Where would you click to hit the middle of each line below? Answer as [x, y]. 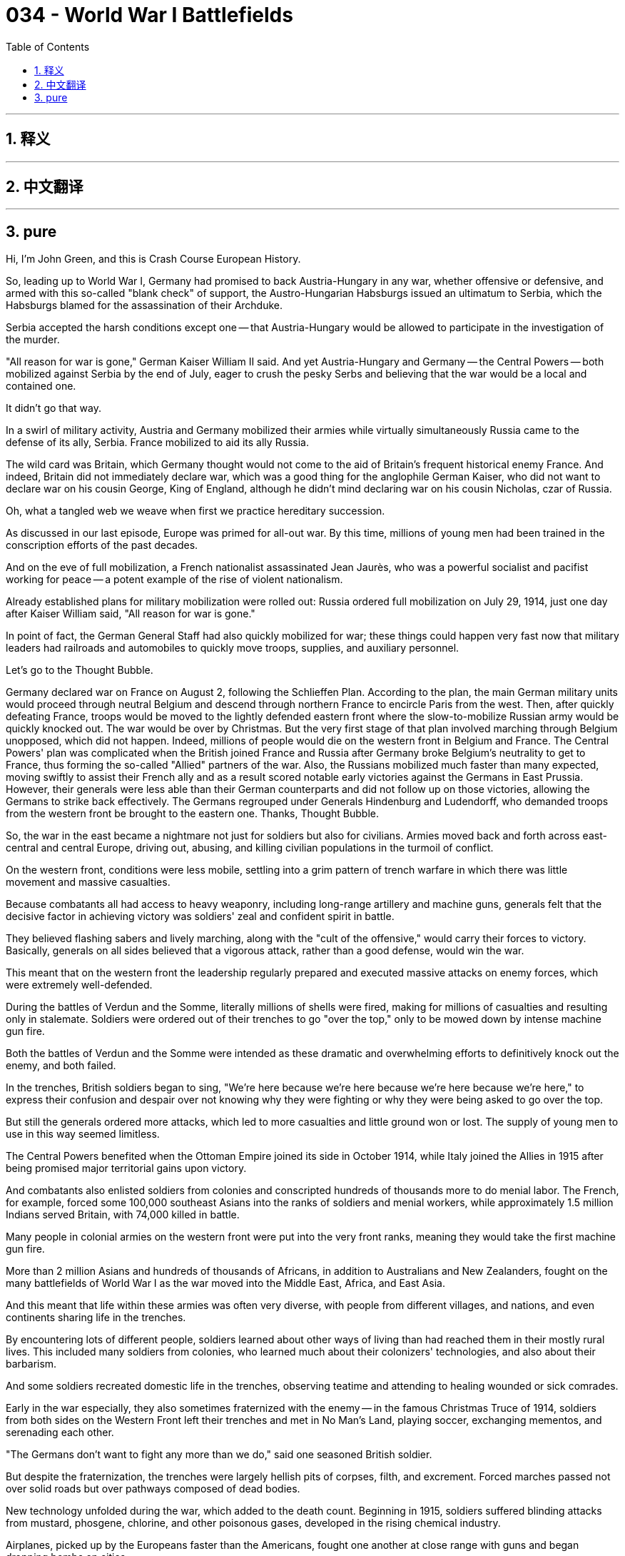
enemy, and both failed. [61, 1066]
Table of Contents [48, 46]
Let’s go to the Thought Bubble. [80, 670]
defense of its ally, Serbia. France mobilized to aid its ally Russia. [157, 443]
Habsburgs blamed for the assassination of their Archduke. [144, 305]
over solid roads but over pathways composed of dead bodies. [153, 1489]
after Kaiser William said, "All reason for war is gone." [131, 614]
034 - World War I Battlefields [149, 15]
